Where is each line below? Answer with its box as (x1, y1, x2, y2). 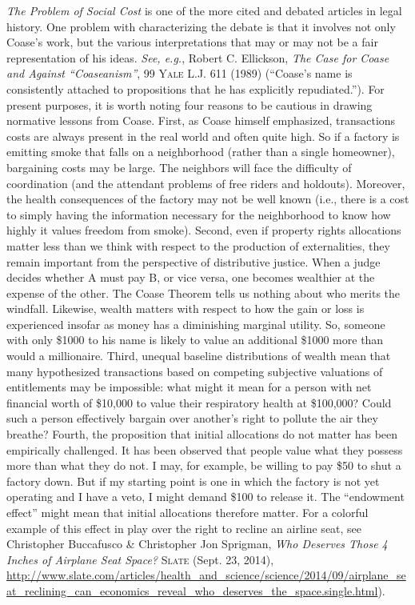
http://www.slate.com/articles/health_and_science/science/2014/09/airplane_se (6, 567, 406, 583)
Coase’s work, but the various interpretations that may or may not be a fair (6, 34, 378, 50)
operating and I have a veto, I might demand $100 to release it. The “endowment (6, 488, 405, 505)
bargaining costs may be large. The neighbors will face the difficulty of (6, 158, 352, 175)
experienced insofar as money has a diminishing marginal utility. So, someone (6, 315, 385, 332)
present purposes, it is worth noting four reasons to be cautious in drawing (6, 96, 373, 113)
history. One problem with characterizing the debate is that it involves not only (6, 18, 396, 34)
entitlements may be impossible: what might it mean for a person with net (6, 379, 372, 395)
